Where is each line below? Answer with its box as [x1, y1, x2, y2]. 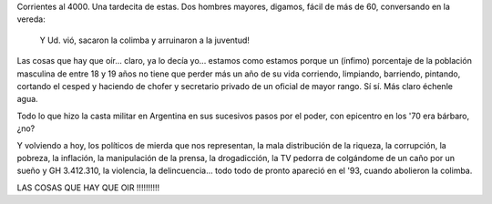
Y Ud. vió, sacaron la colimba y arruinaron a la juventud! [39, 35, 251, 46]
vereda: [16, 14, 46, 25]
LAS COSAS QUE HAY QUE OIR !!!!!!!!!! [16, 182, 160, 193]
